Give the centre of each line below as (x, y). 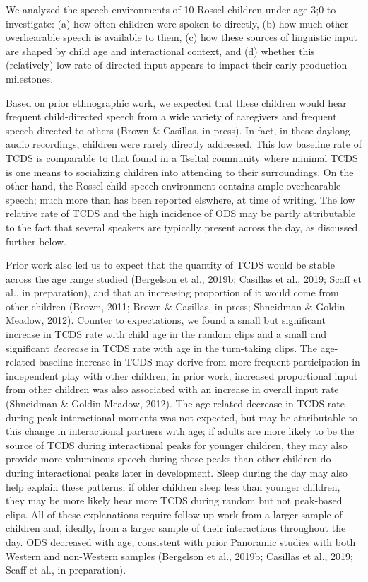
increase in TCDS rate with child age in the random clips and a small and (166, 334)
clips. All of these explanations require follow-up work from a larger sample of (174, 514)
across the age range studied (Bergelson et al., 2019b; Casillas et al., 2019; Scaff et (184, 278)
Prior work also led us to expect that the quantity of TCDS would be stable (170, 265)
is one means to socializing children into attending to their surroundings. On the (180, 171)
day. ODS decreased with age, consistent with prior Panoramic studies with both (181, 541)
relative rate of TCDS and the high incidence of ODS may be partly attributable (181, 213)
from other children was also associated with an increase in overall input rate (172, 389)
